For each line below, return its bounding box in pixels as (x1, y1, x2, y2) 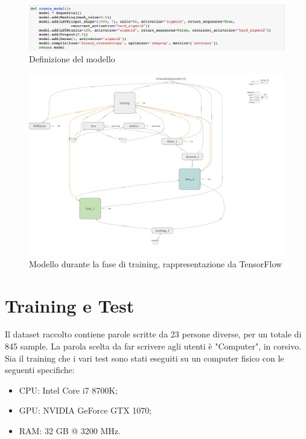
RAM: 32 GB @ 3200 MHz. (19, 424, 121, 437)
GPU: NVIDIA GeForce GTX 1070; (19, 404, 152, 417)
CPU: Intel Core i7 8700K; (19, 383, 118, 396)
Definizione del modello (29, 53, 115, 65)
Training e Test (5, 293, 135, 317)
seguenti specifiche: (5, 363, 75, 376)
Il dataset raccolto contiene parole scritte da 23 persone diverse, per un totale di (5, 328, 302, 340)
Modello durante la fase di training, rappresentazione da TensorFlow (29, 257, 282, 270)
